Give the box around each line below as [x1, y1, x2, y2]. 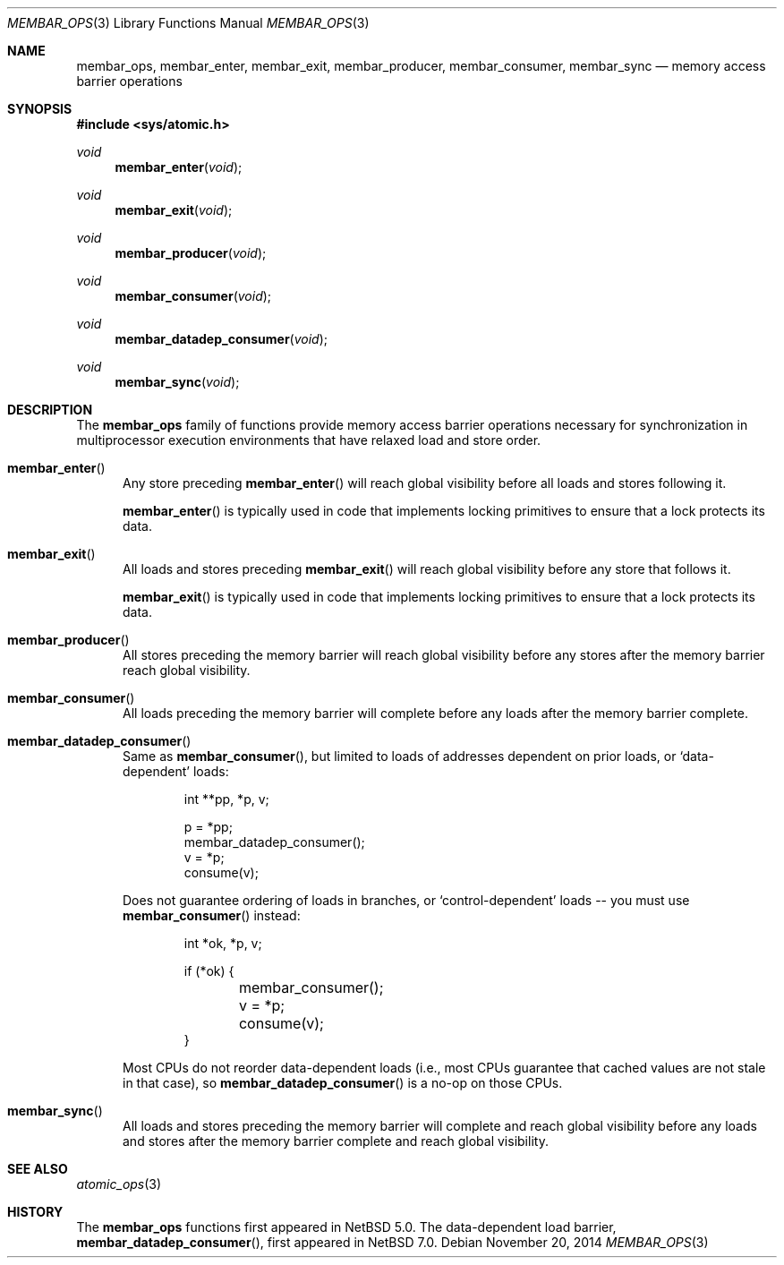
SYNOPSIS [7, 101, 72, 116]
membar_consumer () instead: [123, 908, 301, 923]
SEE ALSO [7, 1161, 68, 1176]
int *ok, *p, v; [183, 936, 262, 951]
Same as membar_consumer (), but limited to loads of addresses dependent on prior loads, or [123, 748, 677, 764]
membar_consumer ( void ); [115, 288, 272, 303]
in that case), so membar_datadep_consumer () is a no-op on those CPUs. [123, 1075, 563, 1090]
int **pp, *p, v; [183, 791, 269, 807]
